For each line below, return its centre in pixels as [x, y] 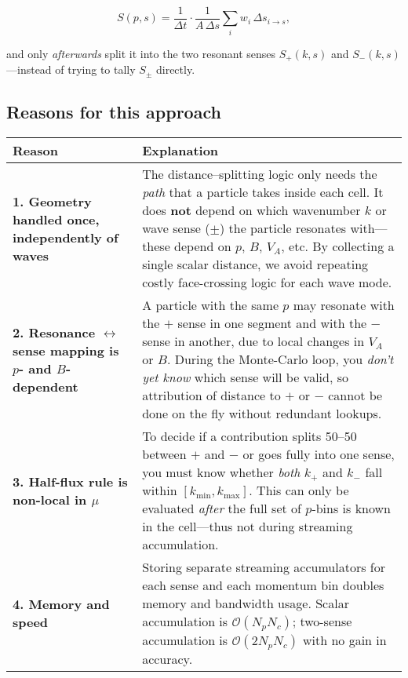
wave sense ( [176, 228]
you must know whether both [221, 472]
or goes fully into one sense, [319, 454]
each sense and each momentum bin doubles [263, 585]
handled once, [56, 219]
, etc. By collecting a [338, 246]
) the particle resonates [283, 228]
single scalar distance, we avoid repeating [255, 264]
